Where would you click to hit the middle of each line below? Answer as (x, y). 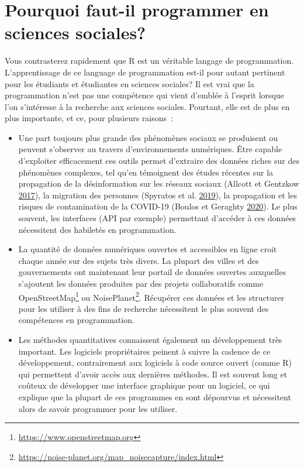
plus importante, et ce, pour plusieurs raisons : (89, 118)
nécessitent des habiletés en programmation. (97, 229)
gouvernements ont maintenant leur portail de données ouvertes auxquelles (152, 272)
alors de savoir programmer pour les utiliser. (98, 408)
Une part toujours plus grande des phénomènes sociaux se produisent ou (148, 137)
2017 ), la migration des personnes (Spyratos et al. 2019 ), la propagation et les (158, 195)
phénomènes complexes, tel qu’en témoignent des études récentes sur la (146, 172)
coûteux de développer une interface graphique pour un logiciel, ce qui (144, 385)
